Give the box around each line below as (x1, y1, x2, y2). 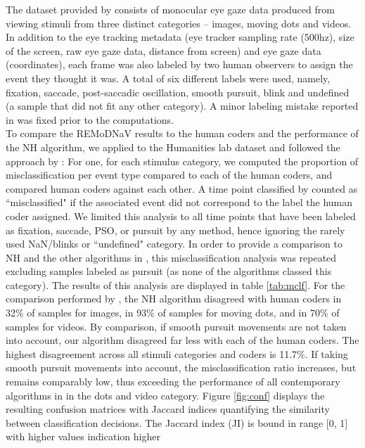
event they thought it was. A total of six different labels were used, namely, (6, 70, 331, 85)
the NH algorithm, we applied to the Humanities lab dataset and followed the (6, 139, 340, 154)
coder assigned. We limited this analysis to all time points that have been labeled (6, 208, 356, 223)
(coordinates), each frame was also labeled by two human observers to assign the (6, 57, 353, 72)
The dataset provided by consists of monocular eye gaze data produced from (6, 2, 335, 16)
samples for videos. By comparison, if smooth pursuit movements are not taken (6, 319, 347, 333)
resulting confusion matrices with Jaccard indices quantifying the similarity (6, 402, 330, 416)
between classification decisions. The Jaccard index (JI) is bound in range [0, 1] (6, 415, 348, 430)
